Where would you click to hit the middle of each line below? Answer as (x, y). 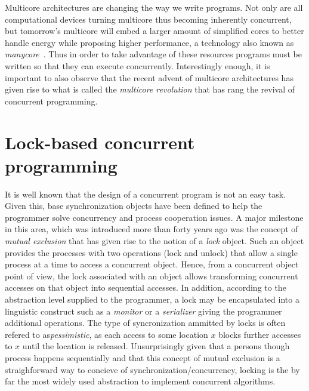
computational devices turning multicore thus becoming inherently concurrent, (148, 19)
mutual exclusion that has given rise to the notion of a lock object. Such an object (154, 241)
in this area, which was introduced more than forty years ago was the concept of (152, 229)
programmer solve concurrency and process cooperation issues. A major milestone (154, 217)
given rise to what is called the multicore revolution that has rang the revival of (150, 89)
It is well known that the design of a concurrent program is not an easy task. (146, 194)
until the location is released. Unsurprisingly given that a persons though (156, 346)
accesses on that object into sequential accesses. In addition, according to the (146, 287)
